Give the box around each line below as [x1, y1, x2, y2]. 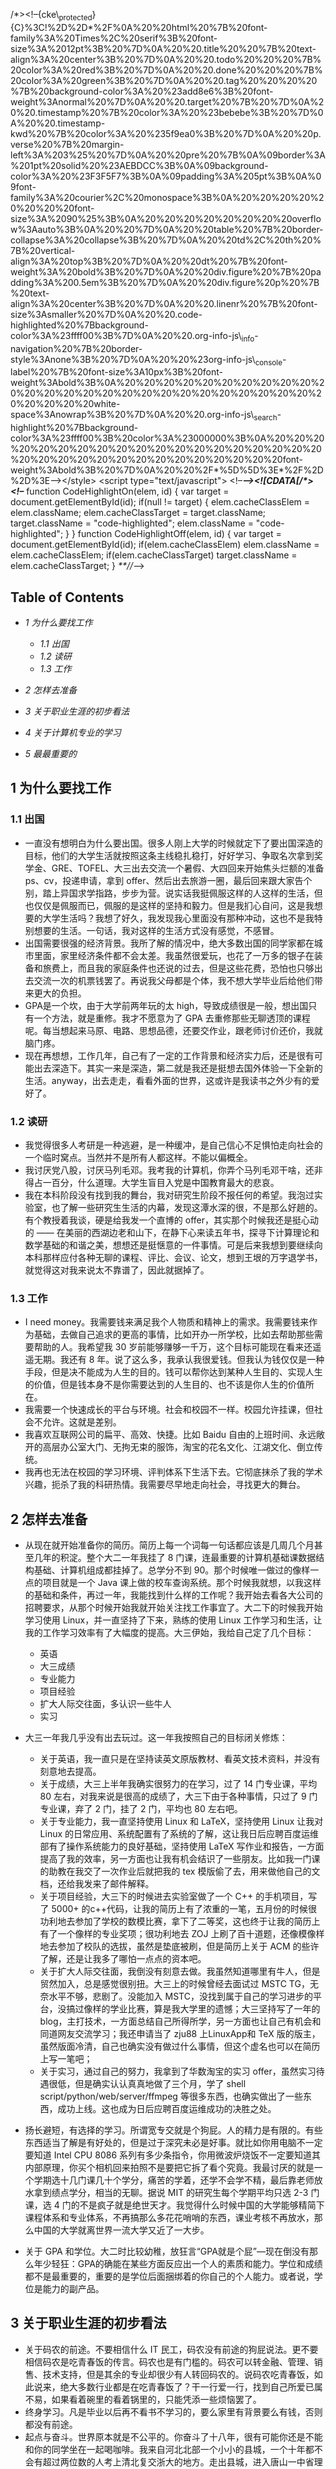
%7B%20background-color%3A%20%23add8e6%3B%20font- [10, 85, 274, 97]
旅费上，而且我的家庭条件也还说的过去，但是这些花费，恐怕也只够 [42, 962, 315, 974]
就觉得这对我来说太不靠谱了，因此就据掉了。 [24, 1264, 210, 1276]
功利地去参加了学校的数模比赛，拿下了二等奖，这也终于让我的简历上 [39, 1915, 321, 1928]
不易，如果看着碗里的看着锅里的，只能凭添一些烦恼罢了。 [24, 2393, 262, 2405]
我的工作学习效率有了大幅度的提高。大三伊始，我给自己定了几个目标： [24, 1627, 315, 1639]
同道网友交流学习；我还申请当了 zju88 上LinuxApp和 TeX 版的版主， [39, 2028, 321, 2040]
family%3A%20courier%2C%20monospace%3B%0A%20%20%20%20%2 [10, 191, 325, 203]
